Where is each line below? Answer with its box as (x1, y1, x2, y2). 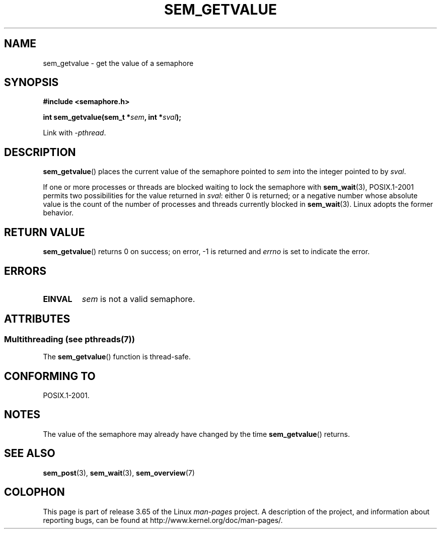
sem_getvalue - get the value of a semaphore (43, 58, 194, 67)
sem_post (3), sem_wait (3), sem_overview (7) (43, 468, 195, 477)
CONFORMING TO (4, 369, 96, 383)
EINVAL (43, 293, 72, 304)
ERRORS (4, 264, 47, 277)
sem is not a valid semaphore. (82, 293, 195, 304)
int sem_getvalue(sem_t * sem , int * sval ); (43, 113, 182, 122)
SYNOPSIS (4, 76, 59, 89)
